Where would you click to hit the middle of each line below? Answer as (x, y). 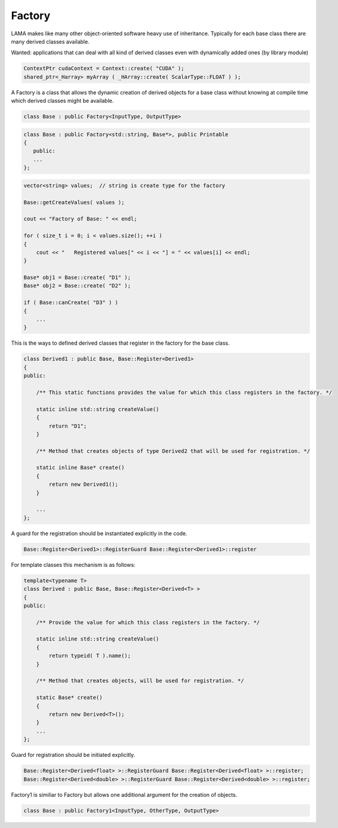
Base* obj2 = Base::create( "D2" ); (77, 286)
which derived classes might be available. (62, 101)
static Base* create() (69, 698)
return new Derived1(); (84, 484)
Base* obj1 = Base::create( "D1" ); (77, 277)
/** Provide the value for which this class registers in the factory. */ (148, 622)
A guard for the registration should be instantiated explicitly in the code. (99, 533)
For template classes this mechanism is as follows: (73, 565)
